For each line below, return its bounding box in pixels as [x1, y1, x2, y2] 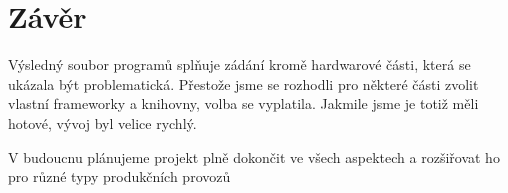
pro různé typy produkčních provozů [8, 166, 231, 187]
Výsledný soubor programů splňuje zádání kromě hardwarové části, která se [8, 54, 471, 75]
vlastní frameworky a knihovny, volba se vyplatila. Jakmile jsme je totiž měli [8, 93, 479, 114]
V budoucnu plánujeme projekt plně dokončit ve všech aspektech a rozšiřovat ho [8, 146, 500, 167]
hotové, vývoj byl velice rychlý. [8, 112, 197, 133]
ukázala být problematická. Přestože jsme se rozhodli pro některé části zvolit [8, 73, 479, 94]
